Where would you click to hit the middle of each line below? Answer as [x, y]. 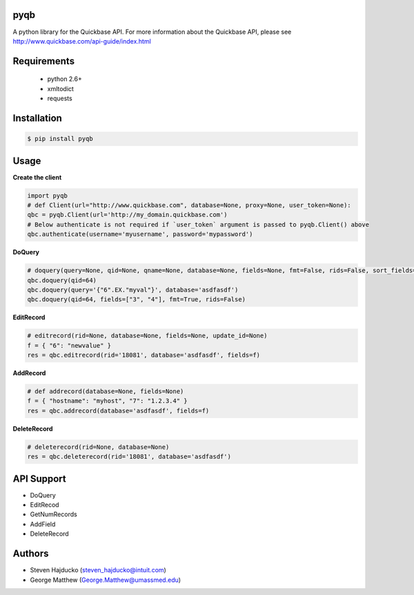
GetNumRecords [53, 514]
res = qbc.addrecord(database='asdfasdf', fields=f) [118, 410]
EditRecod [45, 505]
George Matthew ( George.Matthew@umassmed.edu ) [106, 580]
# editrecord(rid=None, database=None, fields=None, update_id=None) [147, 336]
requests [60, 98]
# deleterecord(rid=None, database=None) [98, 447]
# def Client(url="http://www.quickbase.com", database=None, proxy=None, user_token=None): [189, 205]
